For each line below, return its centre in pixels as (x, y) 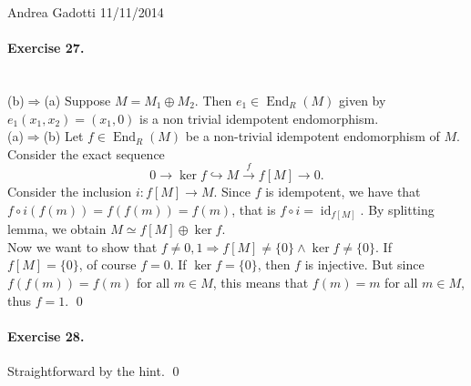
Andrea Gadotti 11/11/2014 (86, 12)
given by (363, 100)
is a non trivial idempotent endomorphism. (259, 118)
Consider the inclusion (70, 192)
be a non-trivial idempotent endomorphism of (312, 136)
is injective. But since (364, 264)
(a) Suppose (77, 100)
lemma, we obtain (57, 229)
